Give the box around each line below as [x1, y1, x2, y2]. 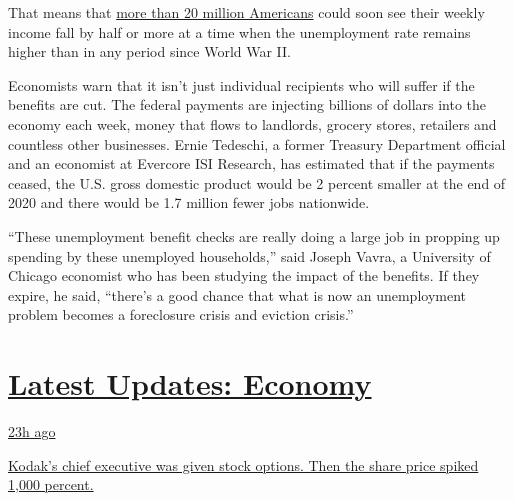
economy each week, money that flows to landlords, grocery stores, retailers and [8, 113, 497, 134]
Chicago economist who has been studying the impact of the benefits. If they [8, 265, 480, 286]
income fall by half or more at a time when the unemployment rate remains [8, 21, 471, 42]
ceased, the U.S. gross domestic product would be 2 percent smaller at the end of [8, 172, 506, 193]
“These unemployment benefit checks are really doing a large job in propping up [8, 225, 500, 246]
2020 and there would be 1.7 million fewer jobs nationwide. [8, 192, 370, 213]
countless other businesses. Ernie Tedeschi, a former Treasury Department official [8, 133, 506, 154]
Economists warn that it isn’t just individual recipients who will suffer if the [8, 74, 475, 95]
